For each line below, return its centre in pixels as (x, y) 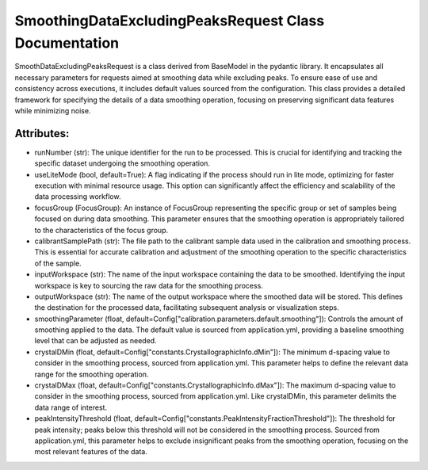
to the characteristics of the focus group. (101, 230)
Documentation (67, 43)
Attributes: (42, 134)
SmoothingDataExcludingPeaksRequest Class (170, 21)
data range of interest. (71, 407)
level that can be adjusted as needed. (96, 341)
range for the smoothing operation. (92, 374)
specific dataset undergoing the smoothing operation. (122, 163)
